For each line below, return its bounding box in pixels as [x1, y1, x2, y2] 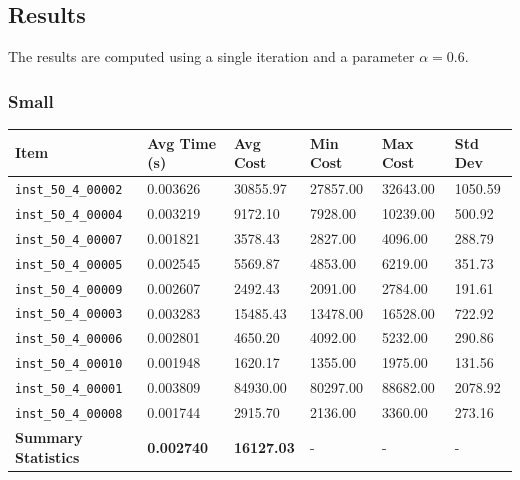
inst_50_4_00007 [15, 232, 123, 247]
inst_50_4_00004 [15, 207, 123, 222]
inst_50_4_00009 [15, 282, 123, 297]
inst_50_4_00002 [15, 182, 123, 197]
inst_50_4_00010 [15, 357, 123, 372]
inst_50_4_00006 [15, 332, 123, 347]
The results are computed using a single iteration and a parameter [8, 46, 415, 67]
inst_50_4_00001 [15, 382, 123, 397]
